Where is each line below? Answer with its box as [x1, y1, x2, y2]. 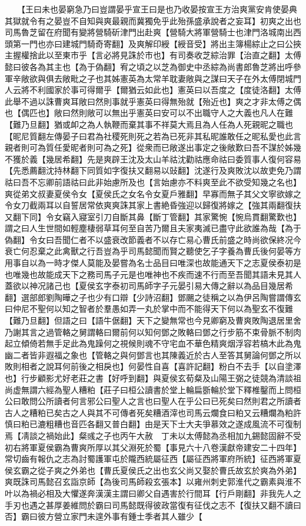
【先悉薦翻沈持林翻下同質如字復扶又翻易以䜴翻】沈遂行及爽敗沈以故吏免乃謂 [5, 164, 301, 177]
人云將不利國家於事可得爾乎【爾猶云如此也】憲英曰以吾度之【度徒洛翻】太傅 [5, 84, 301, 96]
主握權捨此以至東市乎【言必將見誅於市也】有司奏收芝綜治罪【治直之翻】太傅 [5, 49, 301, 61]
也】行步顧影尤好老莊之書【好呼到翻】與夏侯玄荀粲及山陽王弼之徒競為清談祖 [5, 372, 301, 384]
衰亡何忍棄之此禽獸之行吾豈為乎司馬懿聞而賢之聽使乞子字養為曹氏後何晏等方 [5, 245, 301, 257]
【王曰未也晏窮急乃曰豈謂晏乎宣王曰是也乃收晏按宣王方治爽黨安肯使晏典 [21, 3, 297, 15]
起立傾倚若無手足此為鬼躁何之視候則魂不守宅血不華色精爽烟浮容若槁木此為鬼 [5, 337, 301, 349]
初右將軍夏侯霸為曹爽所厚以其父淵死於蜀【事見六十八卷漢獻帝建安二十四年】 [5, 441, 301, 453]
